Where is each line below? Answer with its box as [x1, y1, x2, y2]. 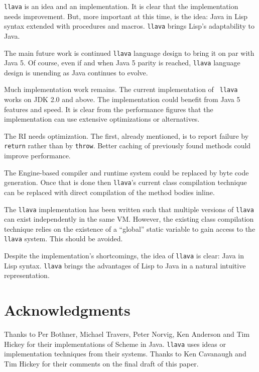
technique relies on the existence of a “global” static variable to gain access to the [4, 223, 255, 234]
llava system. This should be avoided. [4, 233, 123, 244]
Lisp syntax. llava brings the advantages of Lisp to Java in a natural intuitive [4, 260, 246, 270]
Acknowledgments [4, 300, 131, 320]
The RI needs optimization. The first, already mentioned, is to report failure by [4, 130, 249, 141]
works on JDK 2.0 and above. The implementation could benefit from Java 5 [4, 94, 240, 105]
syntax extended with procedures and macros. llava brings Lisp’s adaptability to [4, 21, 255, 31]
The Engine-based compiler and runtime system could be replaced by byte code [4, 167, 249, 177]
